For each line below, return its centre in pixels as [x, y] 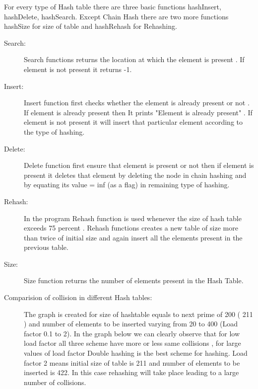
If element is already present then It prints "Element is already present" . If [138, 112]
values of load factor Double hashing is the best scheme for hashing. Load [136, 353]
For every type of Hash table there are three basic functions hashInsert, [113, 6]
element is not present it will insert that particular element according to [133, 122]
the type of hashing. [54, 131]
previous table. [46, 247]
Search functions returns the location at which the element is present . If [134, 59]
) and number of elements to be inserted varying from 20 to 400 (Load [131, 324]
